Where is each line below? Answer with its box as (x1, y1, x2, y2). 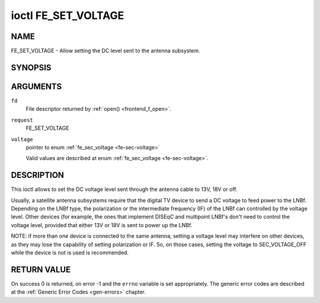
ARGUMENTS (11, 81, 62, 91)
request (11, 116, 34, 123)
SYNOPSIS (11, 62, 52, 72)
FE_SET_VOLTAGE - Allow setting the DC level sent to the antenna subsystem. (11, 47, 201, 55)
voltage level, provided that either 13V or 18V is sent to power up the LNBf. (11, 221, 193, 228)
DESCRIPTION (11, 170, 65, 180)
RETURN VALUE (11, 264, 71, 275)
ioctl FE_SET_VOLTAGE (11, 9, 124, 22)
